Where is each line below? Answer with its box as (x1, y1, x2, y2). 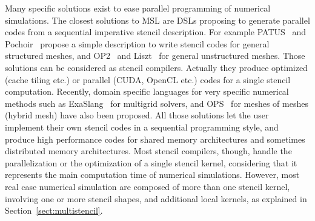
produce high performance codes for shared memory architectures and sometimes (5, 132, 305, 145)
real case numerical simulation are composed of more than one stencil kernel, (5, 180, 290, 192)
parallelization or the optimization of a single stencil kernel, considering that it (5, 156, 297, 169)
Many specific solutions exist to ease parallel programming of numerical (5, 2, 271, 14)
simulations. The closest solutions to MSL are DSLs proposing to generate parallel (5, 13, 310, 26)
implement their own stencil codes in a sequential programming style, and (5, 120, 279, 133)
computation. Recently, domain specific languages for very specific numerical (5, 85, 289, 98)
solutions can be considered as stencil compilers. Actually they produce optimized (5, 61, 308, 73)
